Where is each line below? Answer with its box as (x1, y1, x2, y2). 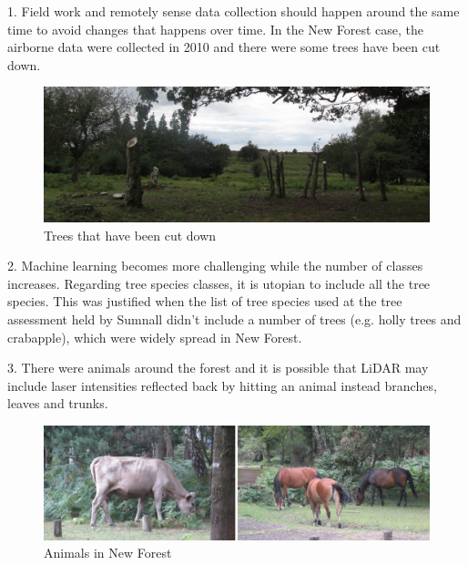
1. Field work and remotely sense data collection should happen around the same (7, 2, 460, 20)
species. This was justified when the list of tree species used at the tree (7, 292, 402, 311)
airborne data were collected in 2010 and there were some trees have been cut (7, 37, 441, 56)
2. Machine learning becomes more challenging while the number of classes (7, 256, 423, 275)
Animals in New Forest (44, 543, 172, 562)
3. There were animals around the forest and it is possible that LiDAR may (7, 358, 429, 377)
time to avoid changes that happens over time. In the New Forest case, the (7, 19, 424, 38)
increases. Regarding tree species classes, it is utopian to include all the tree (7, 273, 431, 293)
